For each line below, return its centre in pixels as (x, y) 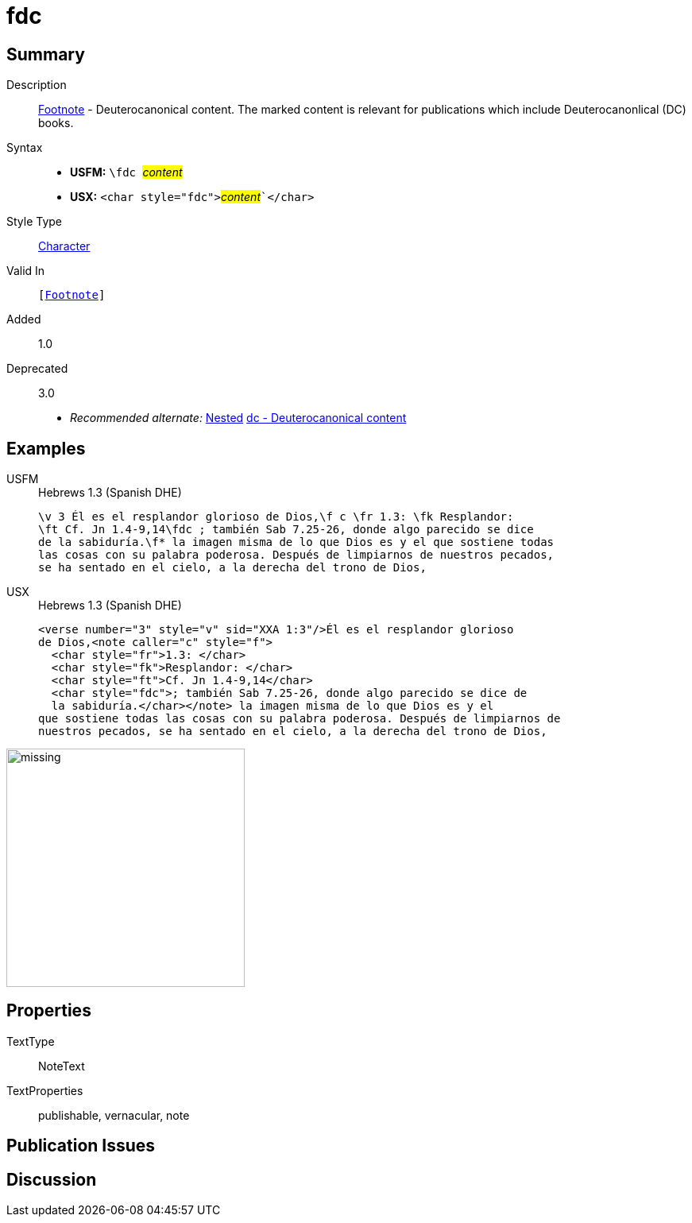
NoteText (62, 1066)
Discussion (52, 1179)
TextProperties (45, 1090)
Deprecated (37, 369)
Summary (46, 54)
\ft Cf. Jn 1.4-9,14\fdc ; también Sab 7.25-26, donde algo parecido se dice (286, 530)
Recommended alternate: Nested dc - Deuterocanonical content (238, 418)
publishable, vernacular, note (114, 1115)
